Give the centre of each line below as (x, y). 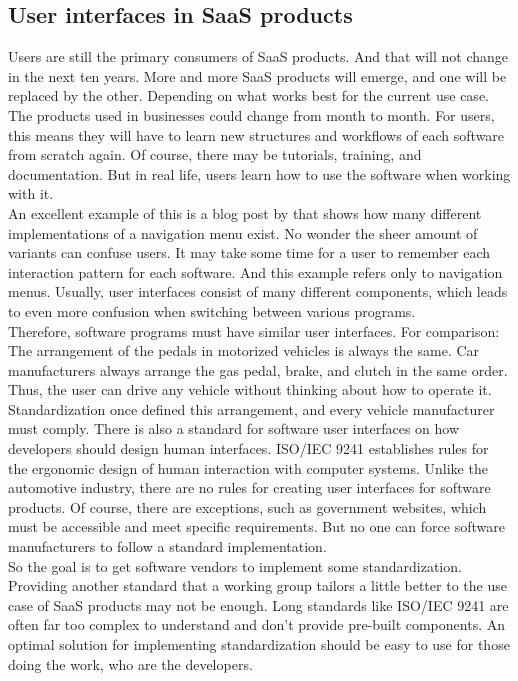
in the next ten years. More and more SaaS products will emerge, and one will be (257, 75)
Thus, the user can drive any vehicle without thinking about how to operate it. (250, 389)
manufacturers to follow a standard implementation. (167, 546)
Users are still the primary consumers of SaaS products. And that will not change (258, 56)
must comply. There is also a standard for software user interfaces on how (234, 428)
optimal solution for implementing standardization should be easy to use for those (259, 644)
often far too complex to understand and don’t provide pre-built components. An (256, 624)
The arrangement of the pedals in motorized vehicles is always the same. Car (244, 350)
